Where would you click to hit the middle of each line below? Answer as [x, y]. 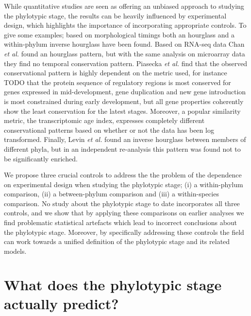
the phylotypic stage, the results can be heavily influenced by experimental [115, 15]
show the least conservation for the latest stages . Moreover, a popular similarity [122, 111]
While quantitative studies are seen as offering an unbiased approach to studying [124, 6]
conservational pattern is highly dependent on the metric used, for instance [116, 73]
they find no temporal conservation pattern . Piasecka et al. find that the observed [126, 63]
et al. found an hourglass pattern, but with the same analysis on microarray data [125, 53]
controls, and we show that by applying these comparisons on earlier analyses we [124, 213]
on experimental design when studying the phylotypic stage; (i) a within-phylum [124, 184]
